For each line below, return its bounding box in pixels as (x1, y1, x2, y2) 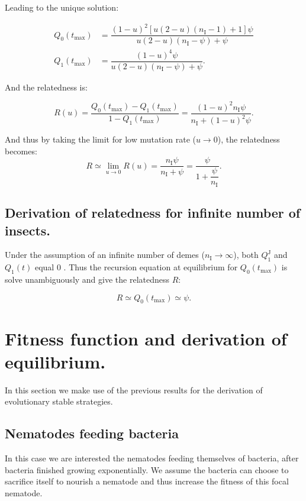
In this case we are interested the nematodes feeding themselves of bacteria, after (5, 452, 299, 464)
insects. (5, 221, 51, 239)
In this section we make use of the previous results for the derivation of (5, 383, 263, 396)
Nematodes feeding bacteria (5, 424, 179, 442)
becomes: (5, 144, 37, 157)
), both (233, 248, 259, 261)
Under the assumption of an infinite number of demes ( (5, 248, 205, 261)
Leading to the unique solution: (5, 1, 119, 13)
